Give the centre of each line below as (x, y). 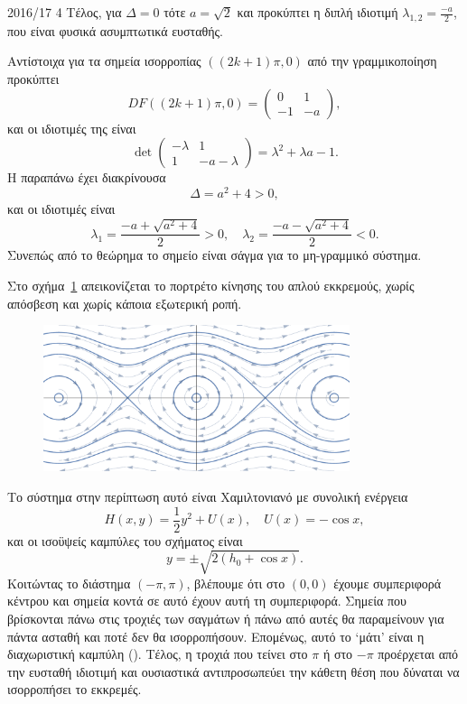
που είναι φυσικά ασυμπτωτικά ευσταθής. (115, 30)
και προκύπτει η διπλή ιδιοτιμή (318, 12)
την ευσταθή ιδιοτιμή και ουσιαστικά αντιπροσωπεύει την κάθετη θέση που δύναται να (233, 671)
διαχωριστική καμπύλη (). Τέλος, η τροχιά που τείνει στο (158, 654)
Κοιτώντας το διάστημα (69, 583)
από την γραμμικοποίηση (372, 61)
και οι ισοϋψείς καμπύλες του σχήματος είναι (125, 540)
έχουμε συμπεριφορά (388, 583)
